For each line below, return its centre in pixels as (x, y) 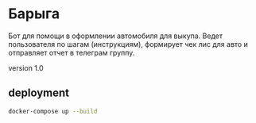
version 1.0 (26, 67)
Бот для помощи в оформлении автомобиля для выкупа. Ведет (115, 36)
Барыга (34, 14)
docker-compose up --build (53, 111)
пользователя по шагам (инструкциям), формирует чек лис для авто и (128, 44)
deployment (39, 93)
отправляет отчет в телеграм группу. (72, 52)
